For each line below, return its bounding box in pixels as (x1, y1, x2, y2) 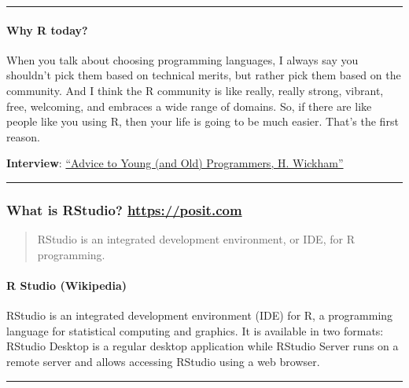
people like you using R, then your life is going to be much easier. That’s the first (6, 113, 399, 130)
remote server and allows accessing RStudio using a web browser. (6, 353, 320, 369)
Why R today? (6, 21, 88, 38)
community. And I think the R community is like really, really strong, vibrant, (6, 82, 384, 98)
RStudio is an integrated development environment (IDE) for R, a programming (6, 307, 393, 324)
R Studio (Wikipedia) (6, 276, 127, 293)
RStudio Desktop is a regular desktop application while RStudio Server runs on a (6, 338, 399, 354)
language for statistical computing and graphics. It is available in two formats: (6, 322, 384, 339)
